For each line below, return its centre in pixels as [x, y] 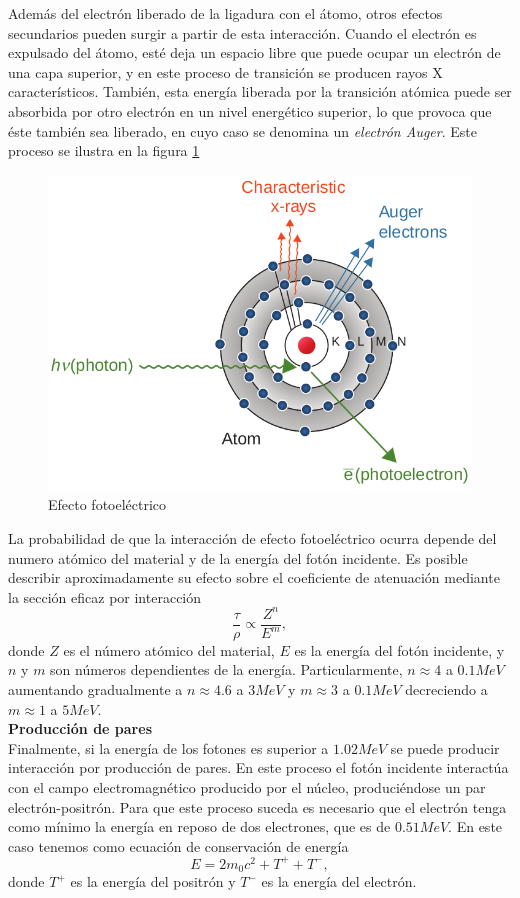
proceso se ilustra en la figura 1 [104, 150]
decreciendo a [446, 689]
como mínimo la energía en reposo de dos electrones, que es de [199, 826]
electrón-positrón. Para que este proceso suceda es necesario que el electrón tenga [257, 806]
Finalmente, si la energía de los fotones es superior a [168, 747]
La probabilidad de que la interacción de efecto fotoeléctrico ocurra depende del [252, 537]
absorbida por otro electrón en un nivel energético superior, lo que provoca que [250, 110]
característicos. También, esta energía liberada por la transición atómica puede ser [260, 91]
